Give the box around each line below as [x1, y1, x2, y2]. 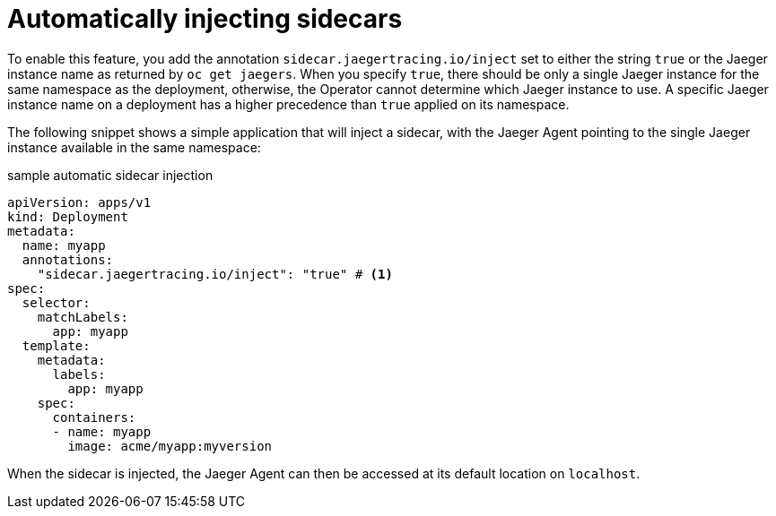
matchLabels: [37, 309, 128, 324]
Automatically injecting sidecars [7, 4, 403, 34]
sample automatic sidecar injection [7, 167, 214, 183]
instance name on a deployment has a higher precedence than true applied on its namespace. [7, 96, 570, 112]
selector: [22, 295, 91, 310]
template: [22, 338, 91, 353]
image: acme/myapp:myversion [67, 438, 273, 453]
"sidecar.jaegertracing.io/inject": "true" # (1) [37, 266, 393, 281]
